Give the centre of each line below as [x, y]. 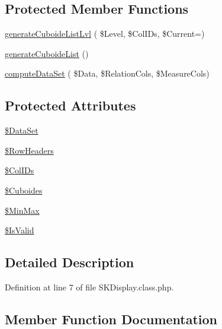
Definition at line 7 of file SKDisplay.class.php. [89, 287]
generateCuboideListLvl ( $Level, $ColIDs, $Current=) [105, 34]
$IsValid [20, 230]
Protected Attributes [70, 105]
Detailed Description [70, 262]
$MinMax [22, 210]
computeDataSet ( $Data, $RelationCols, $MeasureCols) [107, 73]
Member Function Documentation [111, 319]
